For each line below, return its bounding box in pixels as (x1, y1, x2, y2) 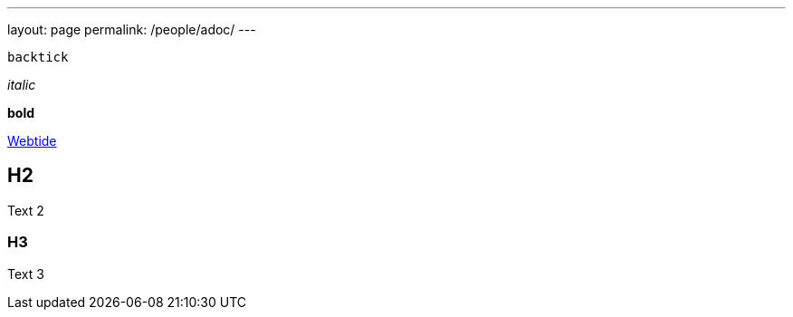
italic (7, 77, 36, 92)
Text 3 (7, 265, 44, 282)
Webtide (7, 133, 57, 149)
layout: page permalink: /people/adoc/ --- (7, 22, 256, 37)
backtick (7, 50, 69, 64)
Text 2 (7, 202, 44, 218)
